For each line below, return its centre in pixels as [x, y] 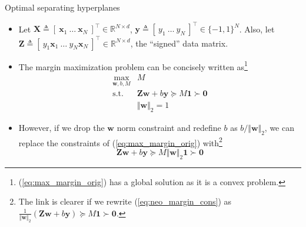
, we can [279, 127]
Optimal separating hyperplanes [62, 7]
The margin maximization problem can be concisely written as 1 [133, 65]
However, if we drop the [61, 127]
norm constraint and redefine [169, 127]
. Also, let [257, 29]
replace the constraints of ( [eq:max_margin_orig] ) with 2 [120, 142]
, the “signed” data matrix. [179, 43]
